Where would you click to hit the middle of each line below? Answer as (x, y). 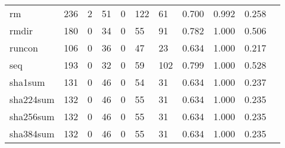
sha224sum (32, 99)
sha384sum (32, 133)
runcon (24, 48)
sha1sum (27, 82)
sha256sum (32, 116)
